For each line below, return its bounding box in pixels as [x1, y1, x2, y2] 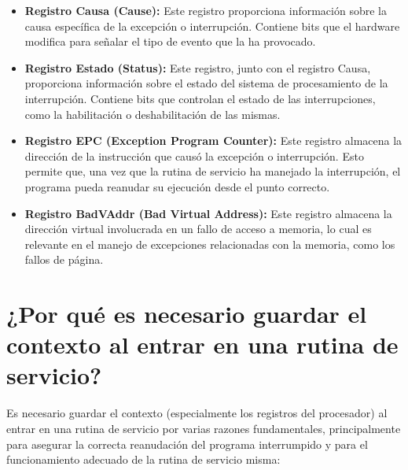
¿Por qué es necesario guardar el [6, 298, 367, 330]
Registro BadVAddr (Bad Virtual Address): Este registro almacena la [24, 205, 392, 221]
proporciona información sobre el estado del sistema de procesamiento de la [24, 75, 388, 91]
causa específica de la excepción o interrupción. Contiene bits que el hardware [24, 17, 400, 34]
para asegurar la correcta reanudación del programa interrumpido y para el [6, 435, 368, 452]
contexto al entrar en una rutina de [6, 328, 399, 361]
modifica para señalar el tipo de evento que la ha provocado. [24, 33, 316, 50]
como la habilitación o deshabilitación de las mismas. [24, 105, 281, 122]
